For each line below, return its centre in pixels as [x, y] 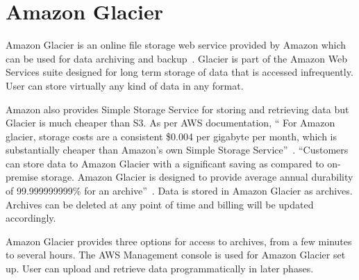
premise [22, 177]
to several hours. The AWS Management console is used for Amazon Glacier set [176, 255]
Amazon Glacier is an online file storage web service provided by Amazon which [176, 45]
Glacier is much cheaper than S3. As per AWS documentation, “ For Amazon [170, 123]
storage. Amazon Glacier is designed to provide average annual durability [197, 177]
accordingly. [31, 218]
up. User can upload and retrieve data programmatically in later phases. [160, 269]
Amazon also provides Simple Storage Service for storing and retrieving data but [177, 109]
